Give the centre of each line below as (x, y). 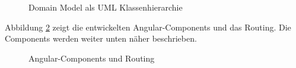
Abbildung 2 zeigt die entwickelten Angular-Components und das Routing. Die (148, 27)
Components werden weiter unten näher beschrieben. (101, 38)
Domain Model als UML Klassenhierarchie (106, 7)
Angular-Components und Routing (92, 58)
